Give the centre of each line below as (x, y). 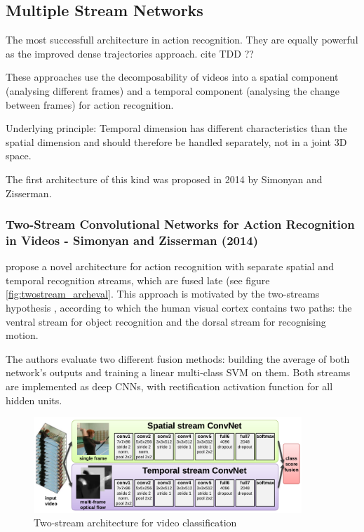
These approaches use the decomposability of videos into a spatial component (172, 77)
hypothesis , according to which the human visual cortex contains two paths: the (179, 308)
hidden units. (34, 400)
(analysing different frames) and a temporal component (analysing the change (173, 90)
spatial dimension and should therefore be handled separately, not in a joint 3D (176, 141)
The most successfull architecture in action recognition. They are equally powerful (182, 40)
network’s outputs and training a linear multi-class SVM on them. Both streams (178, 372)
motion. (22, 335)
